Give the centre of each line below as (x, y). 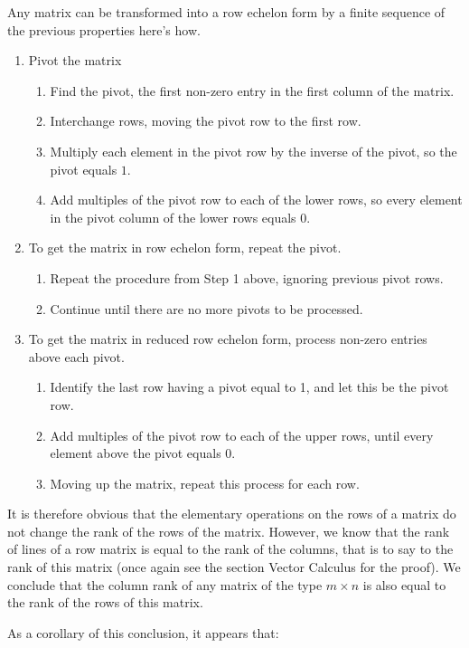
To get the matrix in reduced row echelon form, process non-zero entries (228, 339)
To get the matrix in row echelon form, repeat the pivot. (185, 248)
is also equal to (404, 584)
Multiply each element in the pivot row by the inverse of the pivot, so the (253, 151)
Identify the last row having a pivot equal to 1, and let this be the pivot (249, 387)
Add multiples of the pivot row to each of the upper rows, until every (242, 435)
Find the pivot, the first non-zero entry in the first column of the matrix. (252, 90)
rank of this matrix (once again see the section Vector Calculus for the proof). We (234, 567)
